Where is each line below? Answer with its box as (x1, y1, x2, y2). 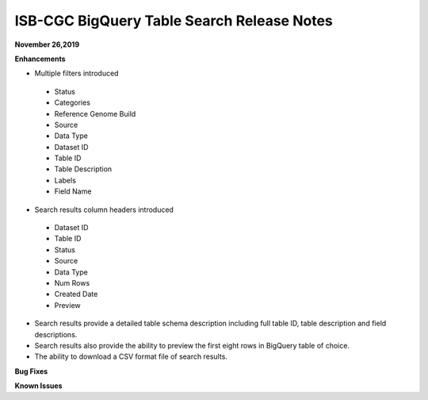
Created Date (54, 290, 98, 299)
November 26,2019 (14, 40, 79, 49)
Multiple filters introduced (34, 68, 119, 79)
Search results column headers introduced (34, 205, 174, 214)
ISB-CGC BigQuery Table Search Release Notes (14, 12, 333, 29)
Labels (54, 175, 77, 185)
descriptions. (34, 329, 78, 339)
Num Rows (54, 278, 90, 287)
